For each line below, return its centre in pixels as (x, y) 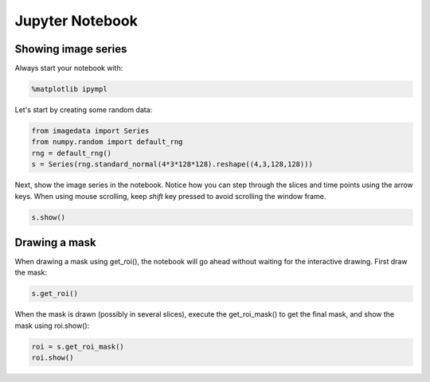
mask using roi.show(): (52, 325)
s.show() (49, 217)
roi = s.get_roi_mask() (78, 347)
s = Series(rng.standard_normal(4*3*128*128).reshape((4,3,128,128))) (172, 164)
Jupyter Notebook (76, 21)
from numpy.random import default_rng (107, 142)
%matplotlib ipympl (69, 89)
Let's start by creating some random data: (84, 110)
